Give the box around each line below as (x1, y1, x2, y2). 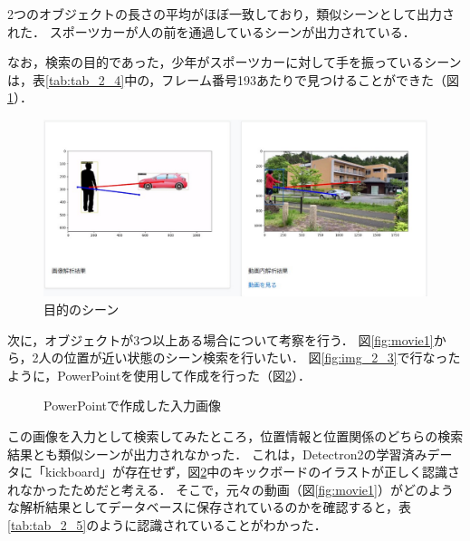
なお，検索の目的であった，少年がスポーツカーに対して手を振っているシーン (7, 53, 462, 72)
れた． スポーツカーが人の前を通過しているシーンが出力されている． (7, 22, 416, 41)
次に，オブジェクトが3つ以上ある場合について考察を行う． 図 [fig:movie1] (7, 330, 434, 349)
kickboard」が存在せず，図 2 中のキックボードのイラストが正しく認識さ (44, 462, 460, 481)
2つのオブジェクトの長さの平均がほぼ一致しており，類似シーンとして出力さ (7, 5, 456, 23)
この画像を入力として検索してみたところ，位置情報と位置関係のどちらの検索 (7, 426, 464, 445)
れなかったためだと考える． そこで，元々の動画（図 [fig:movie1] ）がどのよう (7, 479, 454, 498)
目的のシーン (43, 300, 120, 318)
